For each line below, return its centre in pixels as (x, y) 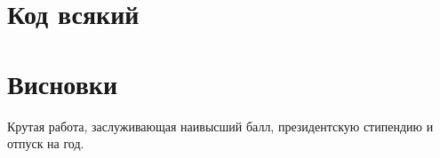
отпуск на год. (46, 143)
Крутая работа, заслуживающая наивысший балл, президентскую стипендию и (220, 126)
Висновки (63, 83)
